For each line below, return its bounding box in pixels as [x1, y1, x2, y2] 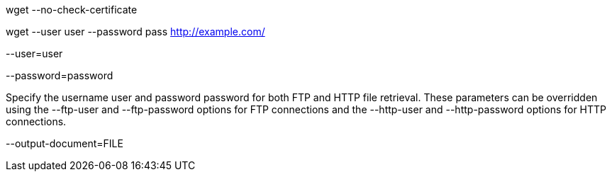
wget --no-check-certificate [6, 4, 138, 16]
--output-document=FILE [6, 137, 123, 149]
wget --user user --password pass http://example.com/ [6, 25, 265, 38]
